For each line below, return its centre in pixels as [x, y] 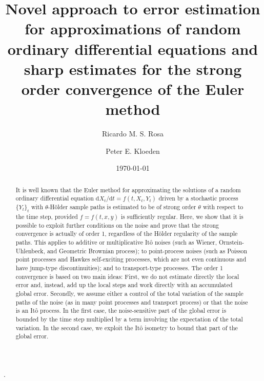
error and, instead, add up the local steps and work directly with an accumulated [124, 285]
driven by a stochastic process [198, 198]
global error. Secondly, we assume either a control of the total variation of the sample [129, 293]
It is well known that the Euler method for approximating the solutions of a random [128, 189]
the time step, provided [47, 216]
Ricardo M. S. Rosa [133, 134]
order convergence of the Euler [133, 88]
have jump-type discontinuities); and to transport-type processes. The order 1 [119, 268]
